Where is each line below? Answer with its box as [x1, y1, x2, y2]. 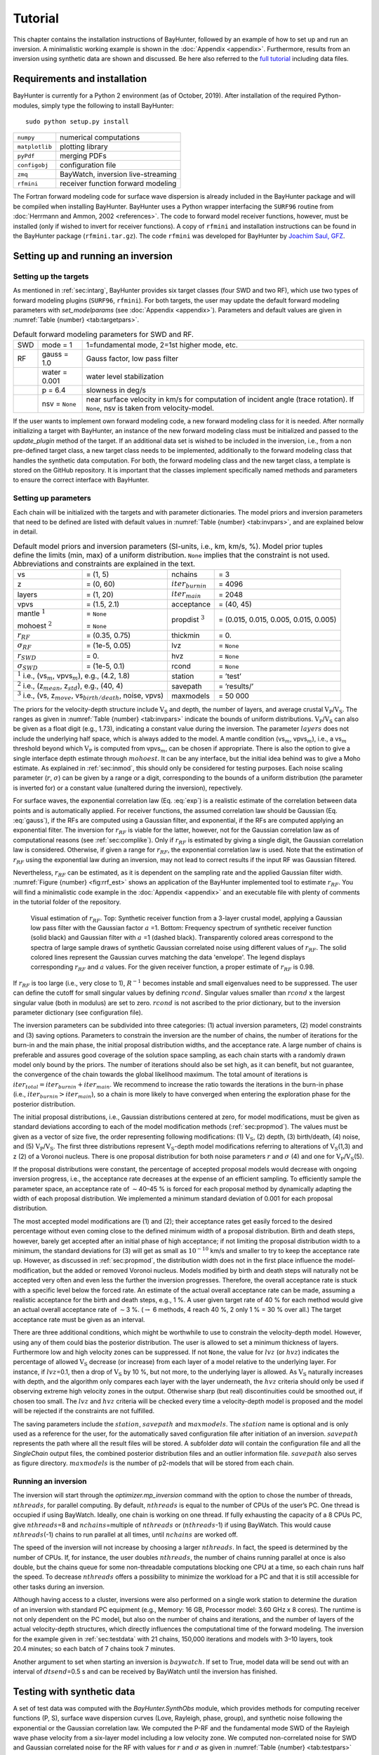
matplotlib [17, 143, 53, 150]
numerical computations [60, 133, 140, 143]
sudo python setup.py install [25, 118, 130, 126]
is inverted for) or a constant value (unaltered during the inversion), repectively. [13, 783, 243, 792]
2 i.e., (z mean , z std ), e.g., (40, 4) [17, 680, 124, 692]
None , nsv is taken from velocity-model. [86, 404, 214, 413]
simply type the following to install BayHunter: [41, 101, 175, 110]
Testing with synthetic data [13, 1686, 135, 1697]
